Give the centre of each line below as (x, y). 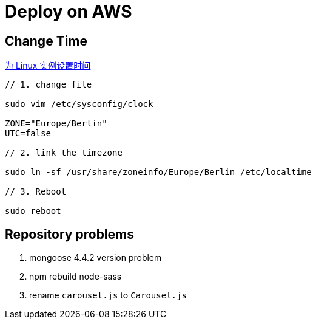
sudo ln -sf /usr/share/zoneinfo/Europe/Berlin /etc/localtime (158, 172)
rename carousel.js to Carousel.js (108, 295)
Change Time (46, 41)
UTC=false (28, 133)
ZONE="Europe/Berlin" (56, 124)
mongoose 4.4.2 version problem (96, 258)
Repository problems (69, 234)
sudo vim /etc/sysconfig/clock (79, 104)
